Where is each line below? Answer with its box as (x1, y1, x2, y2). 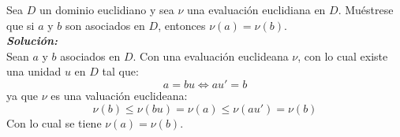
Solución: (6, 32, 58, 49)
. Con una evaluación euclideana (133, 47, 289, 64)
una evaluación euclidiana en (186, 2, 326, 17)
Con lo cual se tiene (6, 114, 102, 131)
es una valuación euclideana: (50, 87, 188, 103)
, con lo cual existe (297, 47, 388, 64)
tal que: (102, 63, 139, 80)
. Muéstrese (338, 2, 394, 17)
